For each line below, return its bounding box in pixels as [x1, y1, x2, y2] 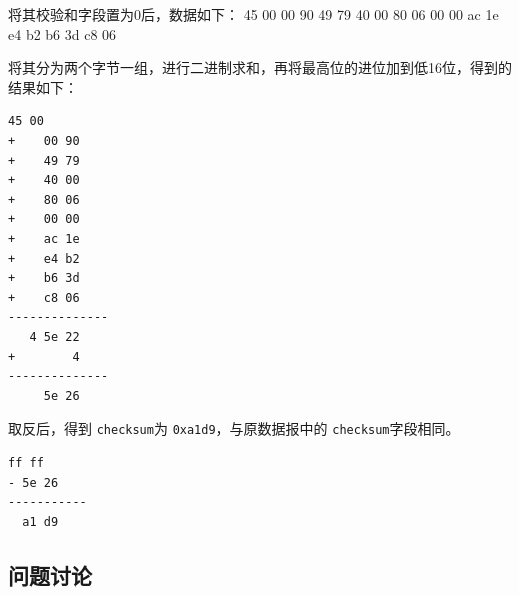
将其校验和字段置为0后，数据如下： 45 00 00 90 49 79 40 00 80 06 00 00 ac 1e [8, 4, 499, 24]
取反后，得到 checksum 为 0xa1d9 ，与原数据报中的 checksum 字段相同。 [8, 418, 460, 439]
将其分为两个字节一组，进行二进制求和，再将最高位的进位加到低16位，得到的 [8, 57, 512, 78]
